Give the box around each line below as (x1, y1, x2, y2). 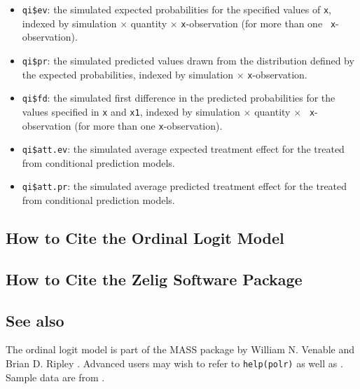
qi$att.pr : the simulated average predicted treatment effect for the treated (22, 179, 347, 193)
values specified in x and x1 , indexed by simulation (22, 104, 240, 118)
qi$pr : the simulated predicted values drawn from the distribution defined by (22, 53, 354, 67)
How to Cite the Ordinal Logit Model (6, 227, 284, 249)
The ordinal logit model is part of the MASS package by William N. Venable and (6, 342, 354, 357)
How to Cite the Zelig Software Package (6, 268, 303, 289)
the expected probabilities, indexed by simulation (22, 67, 234, 81)
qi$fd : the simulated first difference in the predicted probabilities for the (22, 90, 335, 105)
